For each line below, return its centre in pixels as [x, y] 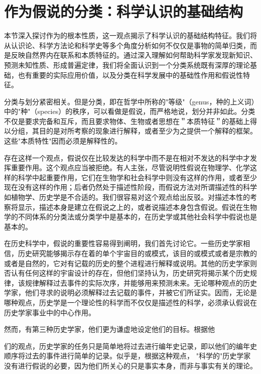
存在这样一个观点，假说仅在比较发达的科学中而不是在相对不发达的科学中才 [127, 157]
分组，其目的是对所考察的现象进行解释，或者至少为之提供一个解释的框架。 [134, 131]
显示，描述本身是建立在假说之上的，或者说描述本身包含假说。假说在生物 [137, 207]
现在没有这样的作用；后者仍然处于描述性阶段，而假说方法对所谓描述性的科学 [130, 187]
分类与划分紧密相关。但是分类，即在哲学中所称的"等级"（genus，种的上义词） [129, 101]
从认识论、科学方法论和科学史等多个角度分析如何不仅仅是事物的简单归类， [127, 45]
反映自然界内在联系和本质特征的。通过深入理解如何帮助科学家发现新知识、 [134, 55]
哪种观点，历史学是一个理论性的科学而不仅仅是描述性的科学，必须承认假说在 [130, 302]
